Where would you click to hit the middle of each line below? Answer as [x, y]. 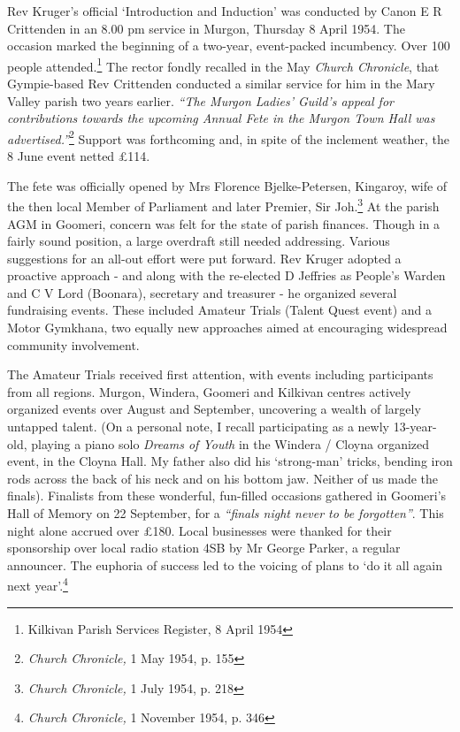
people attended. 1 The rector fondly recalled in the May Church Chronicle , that [223, 65]
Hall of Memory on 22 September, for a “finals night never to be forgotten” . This [226, 513]
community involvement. [73, 344]
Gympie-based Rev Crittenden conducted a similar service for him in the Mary [221, 84]
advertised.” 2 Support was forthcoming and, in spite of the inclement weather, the [229, 137]
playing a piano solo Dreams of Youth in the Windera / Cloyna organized [230, 443]
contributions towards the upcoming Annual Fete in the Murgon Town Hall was [221, 118]
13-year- [415, 427]
